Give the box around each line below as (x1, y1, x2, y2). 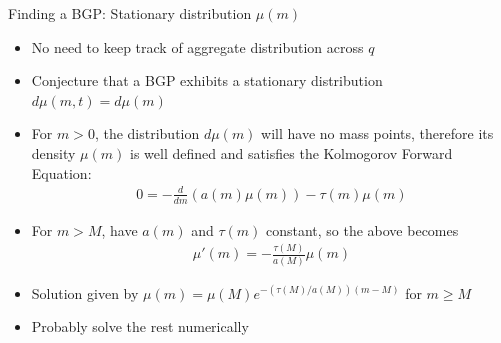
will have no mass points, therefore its (261, 123, 494, 144)
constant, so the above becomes (265, 219, 459, 240)
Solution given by (31, 282, 139, 303)
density (31, 142, 76, 163)
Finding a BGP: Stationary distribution (8, 3, 252, 23)
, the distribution (94, 123, 200, 144)
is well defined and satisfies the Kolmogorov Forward (129, 142, 453, 163)
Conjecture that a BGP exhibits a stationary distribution (31, 70, 383, 91)
